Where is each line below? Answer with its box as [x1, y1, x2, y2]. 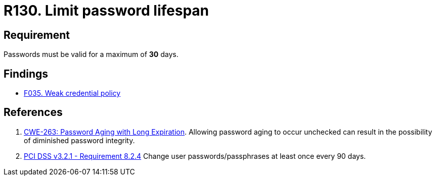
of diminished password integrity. [24, 136, 135, 145]
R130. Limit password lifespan [4, 2, 209, 19]
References [4, 106, 63, 119]
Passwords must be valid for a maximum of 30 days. [4, 50, 179, 59]
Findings [4, 67, 49, 80]
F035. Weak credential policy [24, 89, 121, 98]
